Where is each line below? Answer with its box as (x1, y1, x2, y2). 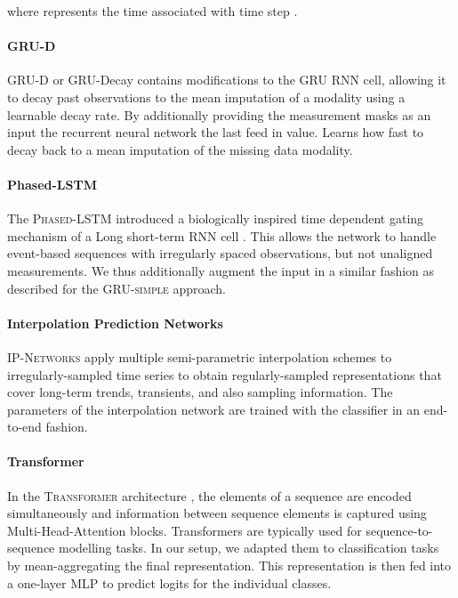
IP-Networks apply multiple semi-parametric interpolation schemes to (7, 347, 392, 366)
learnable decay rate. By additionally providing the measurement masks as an (7, 105, 431, 124)
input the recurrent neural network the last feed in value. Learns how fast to (7, 123, 424, 141)
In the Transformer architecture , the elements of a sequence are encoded (7, 486, 412, 505)
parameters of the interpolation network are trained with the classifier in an (7, 400, 421, 418)
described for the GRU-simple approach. (7, 279, 226, 297)
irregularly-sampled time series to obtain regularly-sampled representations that (7, 365, 442, 384)
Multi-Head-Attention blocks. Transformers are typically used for (7, 521, 362, 539)
